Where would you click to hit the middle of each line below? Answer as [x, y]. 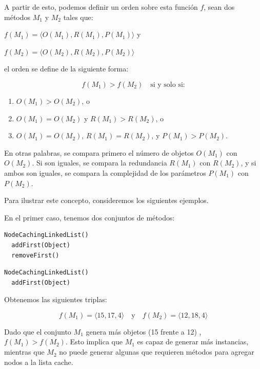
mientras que [24, 352]
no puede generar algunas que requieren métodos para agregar [157, 352]
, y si [248, 163]
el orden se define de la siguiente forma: [66, 69]
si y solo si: [168, 85]
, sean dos [219, 7]
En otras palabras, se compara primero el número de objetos [99, 152]
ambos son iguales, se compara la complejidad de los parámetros [105, 172]
